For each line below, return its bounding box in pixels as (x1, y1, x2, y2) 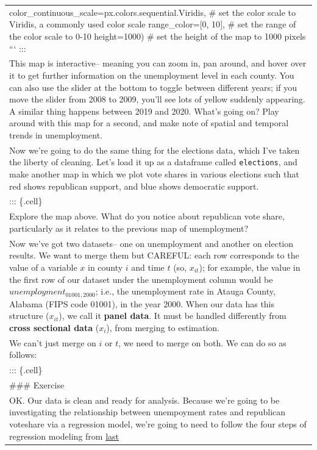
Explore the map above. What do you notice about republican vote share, (9, 210, 285, 223)
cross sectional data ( (9, 321, 99, 334)
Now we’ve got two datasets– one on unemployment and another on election (9, 237, 294, 249)
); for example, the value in (199, 260, 301, 273)
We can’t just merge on (9, 336, 96, 349)
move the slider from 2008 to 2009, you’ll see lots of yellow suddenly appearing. (9, 93, 305, 105)
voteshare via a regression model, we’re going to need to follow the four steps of (9, 417, 307, 430)
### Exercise (9, 378, 65, 391)
